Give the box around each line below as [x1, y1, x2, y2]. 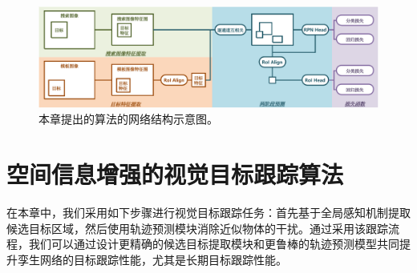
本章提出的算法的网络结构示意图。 [38, 110, 218, 127]
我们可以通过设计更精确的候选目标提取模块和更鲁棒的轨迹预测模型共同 [28, 235, 399, 252]
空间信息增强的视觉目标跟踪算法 [6, 158, 344, 191]
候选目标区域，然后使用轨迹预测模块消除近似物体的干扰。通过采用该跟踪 [6, 219, 388, 236]
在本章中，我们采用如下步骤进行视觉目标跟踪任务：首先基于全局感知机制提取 [6, 204, 411, 221]
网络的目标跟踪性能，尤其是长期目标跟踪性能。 [39, 251, 287, 267]
